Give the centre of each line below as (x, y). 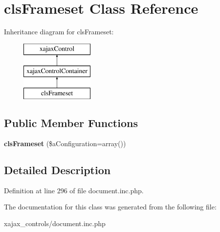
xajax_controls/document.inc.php (55, 223)
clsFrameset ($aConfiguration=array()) (65, 143)
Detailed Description (57, 169)
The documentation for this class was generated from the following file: (110, 207)
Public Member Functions (71, 123)
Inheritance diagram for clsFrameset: (59, 32)
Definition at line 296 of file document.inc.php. (74, 190)
